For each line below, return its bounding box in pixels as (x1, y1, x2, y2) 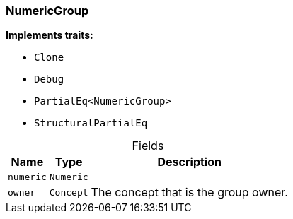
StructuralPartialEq (34, 117, 148, 129)
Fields (132, 138, 164, 153)
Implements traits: (6, 29, 93, 42)
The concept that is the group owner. (91, 185, 288, 200)
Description (157, 155, 222, 170)
